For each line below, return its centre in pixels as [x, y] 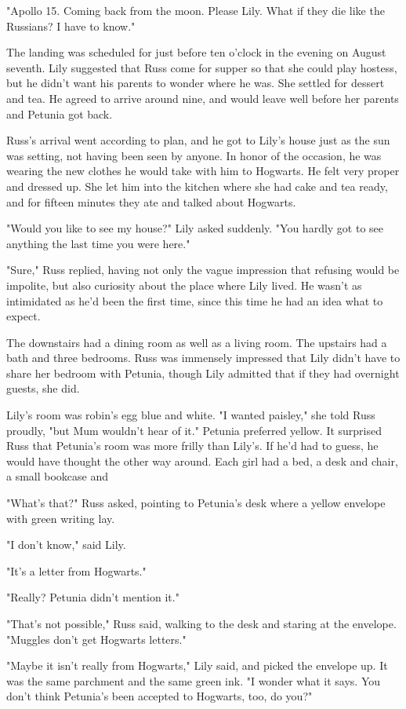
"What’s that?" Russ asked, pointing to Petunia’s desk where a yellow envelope [196, 503]
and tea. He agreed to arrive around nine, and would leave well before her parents [203, 98]
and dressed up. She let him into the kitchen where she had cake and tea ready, [197, 186]
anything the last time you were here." [98, 243]
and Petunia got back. [60, 113]
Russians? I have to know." [71, 26]
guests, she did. [43, 388]
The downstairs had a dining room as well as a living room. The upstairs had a [197, 342]
